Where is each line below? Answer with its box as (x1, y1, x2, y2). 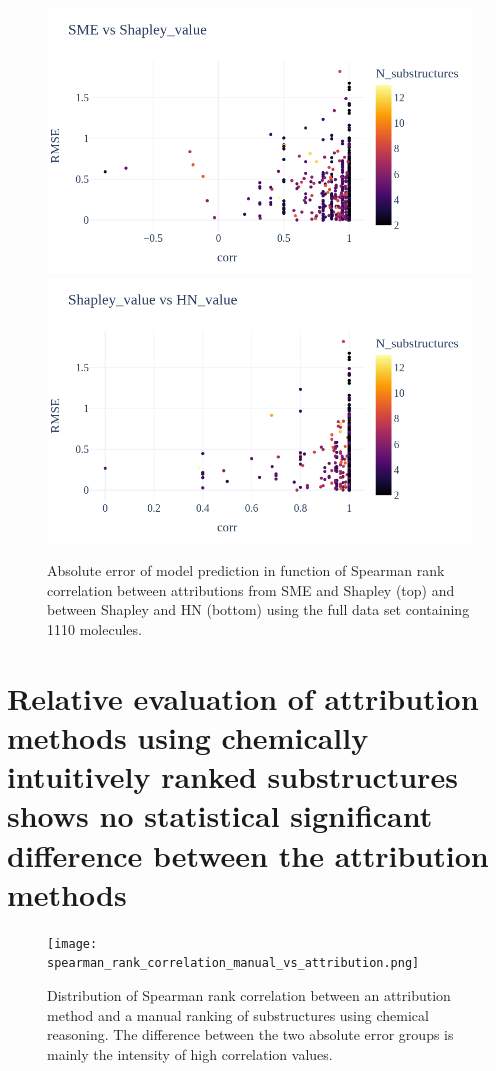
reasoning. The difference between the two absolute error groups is (47, 1024, 454, 1045)
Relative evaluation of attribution (7, 677, 479, 718)
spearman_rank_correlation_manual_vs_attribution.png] (47, 956, 420, 971)
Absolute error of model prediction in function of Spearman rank (47, 560, 445, 581)
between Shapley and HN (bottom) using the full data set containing (47, 599, 470, 620)
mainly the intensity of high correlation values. (47, 1043, 333, 1064)
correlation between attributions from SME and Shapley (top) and (47, 579, 455, 600)
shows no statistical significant (7, 795, 433, 836)
